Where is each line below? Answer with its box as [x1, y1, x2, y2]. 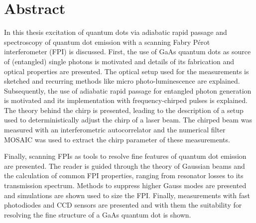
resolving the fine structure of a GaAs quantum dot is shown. [4, 209, 191, 220]
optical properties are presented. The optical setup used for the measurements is [4, 66, 249, 76]
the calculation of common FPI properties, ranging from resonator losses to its [4, 170, 244, 181]
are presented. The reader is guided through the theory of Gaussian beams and [4, 160, 245, 171]
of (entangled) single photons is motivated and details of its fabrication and [4, 56, 235, 66]
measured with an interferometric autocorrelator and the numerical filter [4, 124, 226, 135]
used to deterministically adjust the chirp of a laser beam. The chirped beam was [4, 114, 252, 125]
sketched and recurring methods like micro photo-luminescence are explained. [4, 76, 240, 86]
